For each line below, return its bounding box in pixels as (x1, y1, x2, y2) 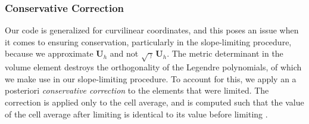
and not (110, 47, 139, 60)
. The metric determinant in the (167, 47, 283, 60)
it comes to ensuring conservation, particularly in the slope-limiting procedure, (5, 35, 292, 48)
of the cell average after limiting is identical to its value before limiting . (5, 107, 268, 120)
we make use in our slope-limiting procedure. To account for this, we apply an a (5, 72, 296, 85)
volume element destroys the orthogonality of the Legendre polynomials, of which (5, 61, 302, 73)
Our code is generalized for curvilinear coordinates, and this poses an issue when (5, 24, 299, 36)
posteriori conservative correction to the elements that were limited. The (5, 84, 269, 97)
